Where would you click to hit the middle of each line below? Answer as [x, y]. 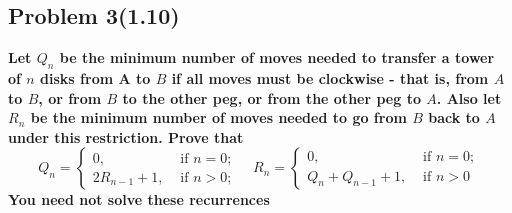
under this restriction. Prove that [126, 136]
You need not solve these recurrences [139, 199]
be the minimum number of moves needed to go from [218, 117]
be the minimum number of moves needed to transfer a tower [277, 57]
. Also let [469, 97]
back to [454, 117]
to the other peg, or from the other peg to [271, 97]
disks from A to [95, 78]
